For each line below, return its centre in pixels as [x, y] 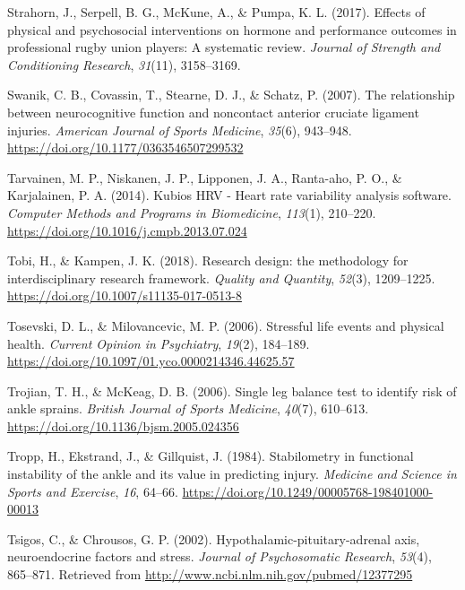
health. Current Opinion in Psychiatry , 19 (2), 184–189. [159, 343]
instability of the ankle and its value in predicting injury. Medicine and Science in [232, 474]
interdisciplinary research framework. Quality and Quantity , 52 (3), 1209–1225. [221, 278]
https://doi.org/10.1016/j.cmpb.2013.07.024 [127, 230]
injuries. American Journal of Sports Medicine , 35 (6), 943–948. [180, 130]
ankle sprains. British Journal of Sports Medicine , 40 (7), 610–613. [188, 408]
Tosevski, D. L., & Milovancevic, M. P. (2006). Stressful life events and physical [226, 325]
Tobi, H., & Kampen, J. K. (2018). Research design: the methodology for [208, 260]
